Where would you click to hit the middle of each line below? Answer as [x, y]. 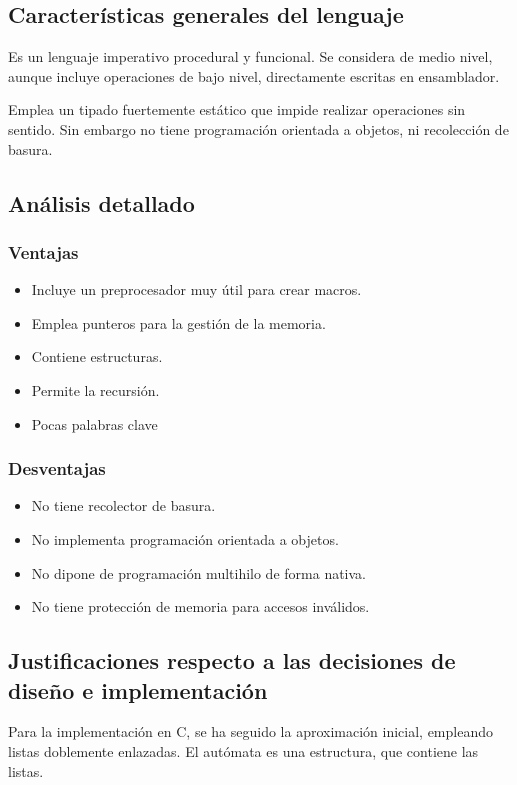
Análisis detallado [101, 202]
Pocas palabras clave [94, 423]
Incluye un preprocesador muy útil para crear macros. [196, 289]
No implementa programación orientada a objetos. [185, 538]
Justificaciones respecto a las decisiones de [232, 660]
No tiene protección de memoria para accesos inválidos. [200, 606]
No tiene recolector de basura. [123, 505]
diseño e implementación [138, 689]
